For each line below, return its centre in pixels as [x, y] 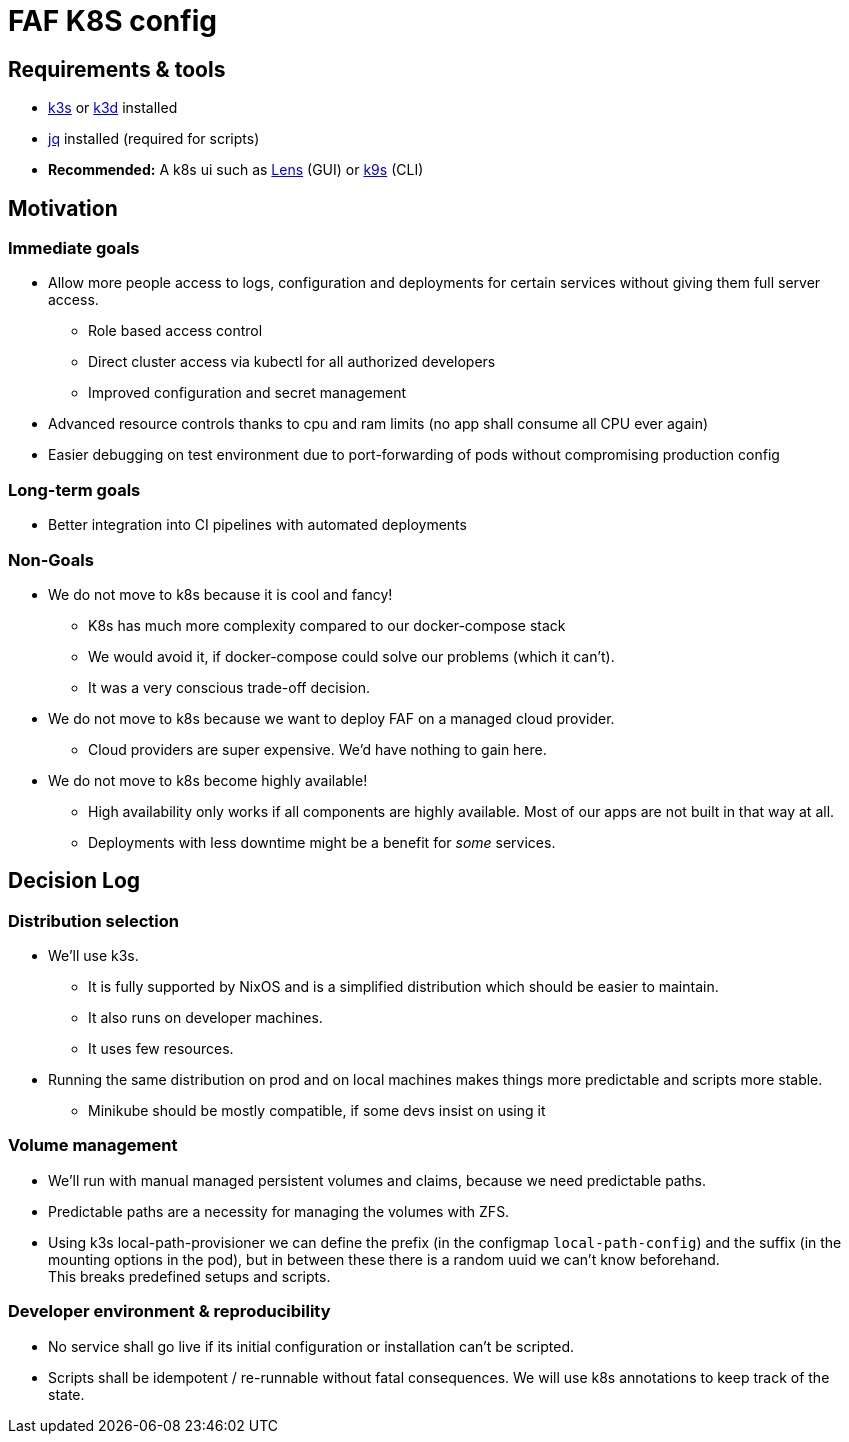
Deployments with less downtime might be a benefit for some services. [322, 842]
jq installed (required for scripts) [154, 139]
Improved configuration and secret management [247, 393]
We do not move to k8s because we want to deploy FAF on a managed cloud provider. [331, 718]
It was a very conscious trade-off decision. [229, 687]
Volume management [93, 1145]
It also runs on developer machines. [205, 1018]
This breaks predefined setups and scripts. [189, 1276]
